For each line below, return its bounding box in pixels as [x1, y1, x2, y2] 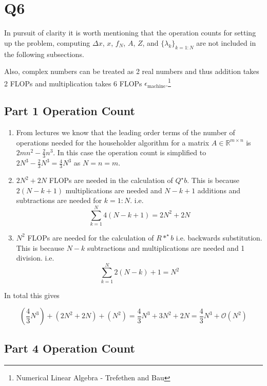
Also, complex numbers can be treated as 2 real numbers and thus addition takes [4, 66, 259, 77]
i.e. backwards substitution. [176, 232, 262, 243]
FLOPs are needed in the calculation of [49, 175, 173, 185]
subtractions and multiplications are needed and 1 [87, 242, 245, 253]
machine [147, 83, 166, 89]
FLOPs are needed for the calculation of [27, 232, 154, 243]
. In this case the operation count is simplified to [53, 147, 206, 158]
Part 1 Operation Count [4, 103, 135, 119]
